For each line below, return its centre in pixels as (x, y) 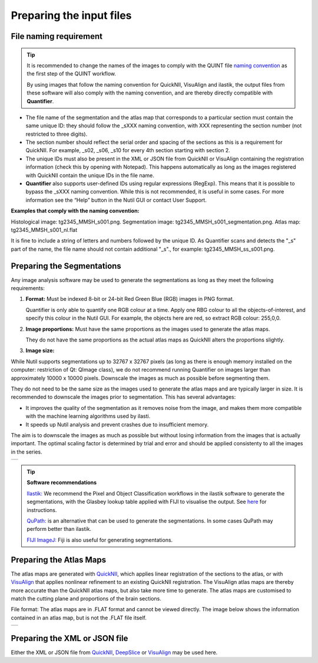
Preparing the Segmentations (66, 266)
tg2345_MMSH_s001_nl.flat (44, 229)
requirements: (28, 288)
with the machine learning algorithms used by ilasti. (88, 416)
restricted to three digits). (57, 134)
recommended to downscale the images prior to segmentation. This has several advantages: (123, 397)
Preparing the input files (71, 15)
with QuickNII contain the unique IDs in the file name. (90, 175)
